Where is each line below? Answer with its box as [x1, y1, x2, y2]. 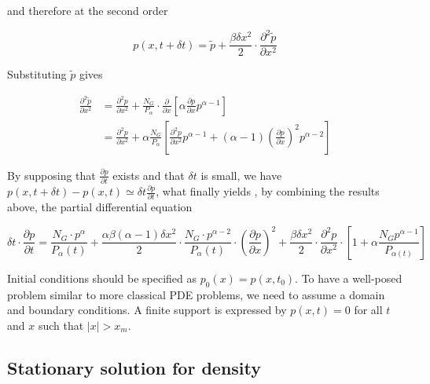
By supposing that [7, 166, 96, 183]
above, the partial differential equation [7, 199, 193, 215]
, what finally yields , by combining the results [156, 183, 380, 199]
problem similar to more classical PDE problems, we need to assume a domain [7, 286, 385, 302]
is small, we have [200, 166, 282, 183]
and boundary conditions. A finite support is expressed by [7, 302, 287, 318]
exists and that [112, 166, 185, 183]
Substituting [7, 66, 67, 82]
